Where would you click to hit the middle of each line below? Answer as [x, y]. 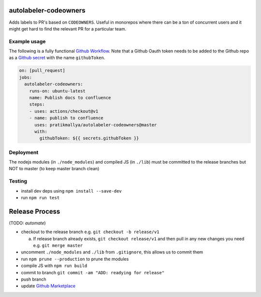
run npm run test [40, 197]
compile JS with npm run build [54, 266]
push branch [34, 279]
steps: [37, 104]
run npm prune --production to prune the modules [75, 259]
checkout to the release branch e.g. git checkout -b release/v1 [90, 232]
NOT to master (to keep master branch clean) [54, 169]
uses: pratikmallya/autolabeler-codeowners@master [96, 125]
